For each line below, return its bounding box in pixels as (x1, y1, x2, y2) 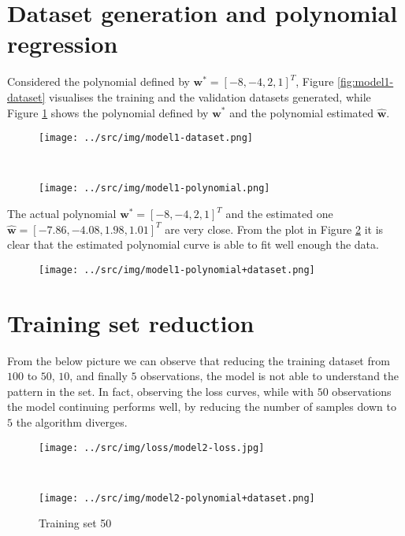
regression (7, 28, 118, 60)
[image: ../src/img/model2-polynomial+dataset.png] (39, 492, 315, 504)
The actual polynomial (7, 205, 117, 221)
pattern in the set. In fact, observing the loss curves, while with (7, 383, 314, 399)
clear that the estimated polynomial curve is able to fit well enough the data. (7, 236, 379, 253)
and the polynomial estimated (229, 104, 374, 120)
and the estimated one (225, 205, 333, 221)
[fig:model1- (337, 73, 394, 90)
